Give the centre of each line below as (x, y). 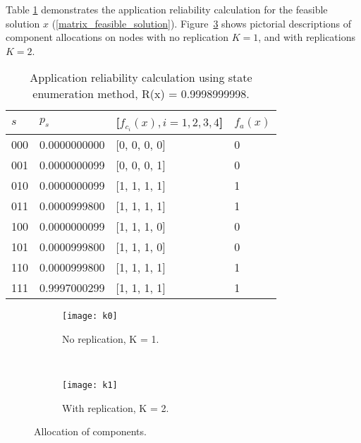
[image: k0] (90, 316)
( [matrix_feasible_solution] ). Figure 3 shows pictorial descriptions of (202, 23)
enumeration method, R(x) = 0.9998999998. (141, 94)
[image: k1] (90, 385)
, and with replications (307, 37)
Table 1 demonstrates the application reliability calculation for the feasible (167, 9)
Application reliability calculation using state (141, 78)
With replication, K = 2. (116, 407)
